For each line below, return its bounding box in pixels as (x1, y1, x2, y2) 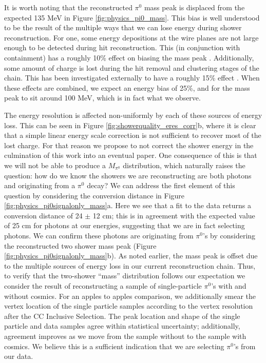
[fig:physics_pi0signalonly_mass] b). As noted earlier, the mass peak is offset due (4, 250, 258, 261)
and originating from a (4, 180, 75, 191)
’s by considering (203, 230, 256, 241)
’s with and (211, 280, 246, 291)
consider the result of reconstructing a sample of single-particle (4, 280, 202, 291)
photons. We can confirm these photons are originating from (4, 230, 194, 241)
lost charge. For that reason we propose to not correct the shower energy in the (4, 139, 254, 150)
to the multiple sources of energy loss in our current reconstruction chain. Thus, (4, 260, 256, 271)
